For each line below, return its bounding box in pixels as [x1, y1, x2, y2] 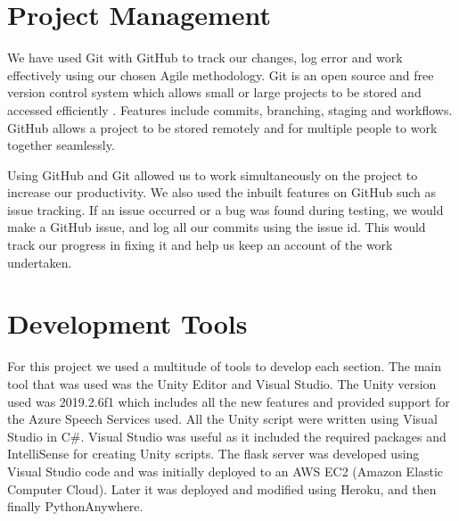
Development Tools [7, 305, 248, 342]
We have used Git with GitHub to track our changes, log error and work [7, 48, 403, 67]
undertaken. [7, 252, 72, 271]
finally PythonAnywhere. [7, 497, 143, 516]
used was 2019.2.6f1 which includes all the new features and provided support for [7, 392, 450, 410]
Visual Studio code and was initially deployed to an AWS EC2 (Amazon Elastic [7, 461, 444, 480]
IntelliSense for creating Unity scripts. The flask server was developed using [7, 444, 420, 463]
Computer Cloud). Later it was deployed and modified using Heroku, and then [7, 479, 437, 498]
